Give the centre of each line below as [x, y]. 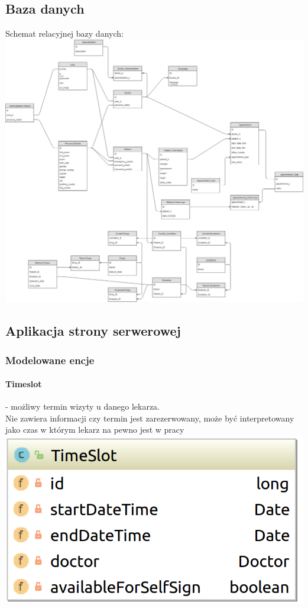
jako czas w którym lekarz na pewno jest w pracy [95, 430]
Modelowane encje [50, 360]
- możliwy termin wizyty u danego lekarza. [83, 406]
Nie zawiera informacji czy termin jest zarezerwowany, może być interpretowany [150, 418]
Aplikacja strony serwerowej [93, 331]
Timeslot [24, 384]
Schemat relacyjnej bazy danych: [64, 33]
